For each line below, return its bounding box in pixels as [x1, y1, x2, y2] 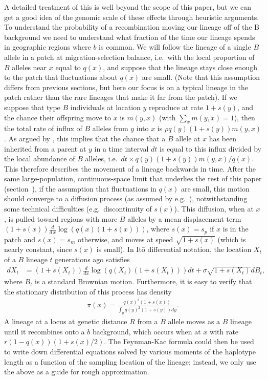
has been [209, 133, 237, 143]
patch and [4, 234, 36, 244]
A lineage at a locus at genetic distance [4, 316, 127, 327]
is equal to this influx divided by [160, 143, 261, 154]
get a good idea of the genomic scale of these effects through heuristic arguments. [4, 11, 259, 22]
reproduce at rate [149, 101, 204, 112]
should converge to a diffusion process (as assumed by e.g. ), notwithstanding [4, 193, 248, 204]
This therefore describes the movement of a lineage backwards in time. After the [4, 163, 256, 174]
